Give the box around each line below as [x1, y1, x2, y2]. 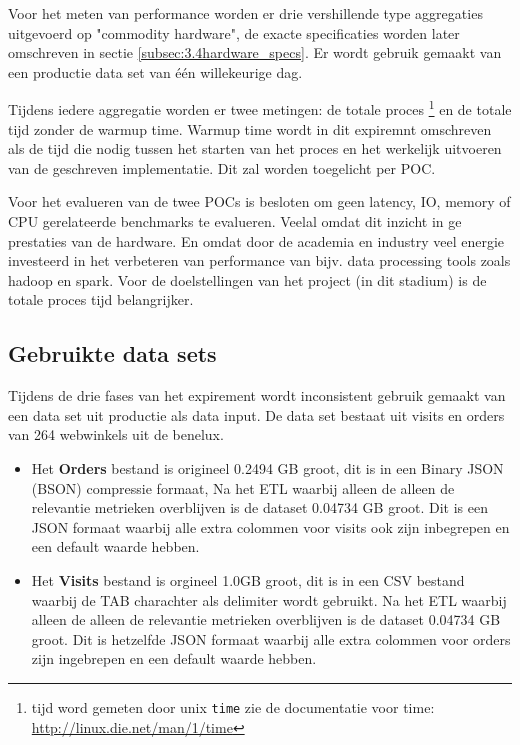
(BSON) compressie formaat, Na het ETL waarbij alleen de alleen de [31, 477, 455, 498]
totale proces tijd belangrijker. [8, 289, 194, 310]
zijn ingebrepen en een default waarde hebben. [31, 648, 317, 669]
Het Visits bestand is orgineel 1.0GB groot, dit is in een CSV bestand [31, 569, 465, 590]
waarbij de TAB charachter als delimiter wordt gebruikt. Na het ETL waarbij [31, 589, 507, 610]
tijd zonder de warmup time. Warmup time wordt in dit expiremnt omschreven [8, 118, 492, 139]
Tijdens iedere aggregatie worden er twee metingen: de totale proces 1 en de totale [8, 96, 512, 120]
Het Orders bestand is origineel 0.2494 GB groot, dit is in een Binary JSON [31, 457, 504, 478]
